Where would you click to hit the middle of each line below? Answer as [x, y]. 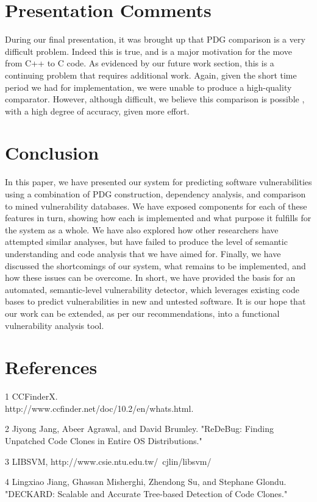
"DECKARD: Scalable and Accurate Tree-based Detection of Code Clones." [146, 493]
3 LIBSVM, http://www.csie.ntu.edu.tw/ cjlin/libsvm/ [108, 461]
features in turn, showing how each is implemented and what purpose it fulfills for [158, 218]
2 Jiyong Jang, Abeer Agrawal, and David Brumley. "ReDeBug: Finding [139, 429]
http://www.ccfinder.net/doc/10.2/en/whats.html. [99, 408]
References [51, 367]
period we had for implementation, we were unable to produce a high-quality [148, 87]
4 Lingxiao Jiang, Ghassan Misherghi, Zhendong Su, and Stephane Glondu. [146, 482]
